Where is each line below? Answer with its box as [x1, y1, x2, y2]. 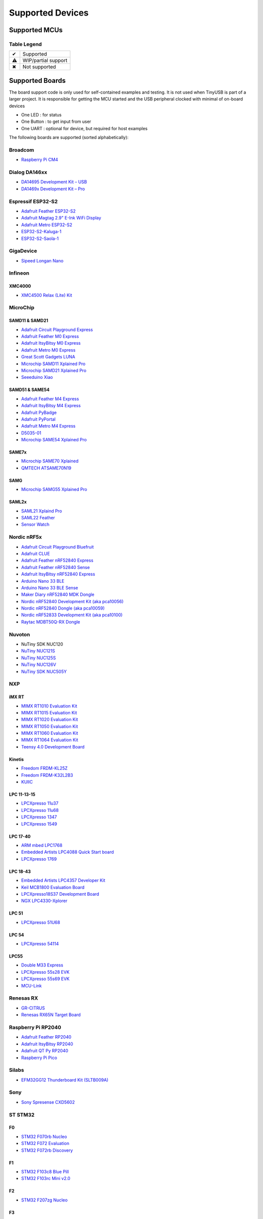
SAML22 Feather [21, 515, 56, 521]
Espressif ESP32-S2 [9, 198, 58, 205]
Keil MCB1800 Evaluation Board [21, 884, 85, 890]
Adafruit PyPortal [21, 416, 56, 422]
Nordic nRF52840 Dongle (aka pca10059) [21, 605, 105, 611]
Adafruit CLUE [21, 551, 50, 556]
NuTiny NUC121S [21, 648, 56, 654]
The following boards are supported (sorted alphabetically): [9, 135, 129, 140]
